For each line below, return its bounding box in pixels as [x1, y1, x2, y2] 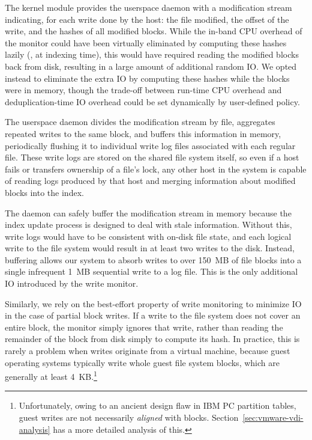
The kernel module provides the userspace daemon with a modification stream [5, 1, 292, 13]
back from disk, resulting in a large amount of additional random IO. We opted [5, 60, 297, 72]
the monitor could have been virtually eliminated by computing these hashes [5, 36, 287, 49]
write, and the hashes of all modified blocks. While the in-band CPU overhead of [5, 25, 302, 37]
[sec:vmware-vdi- [242, 411, 304, 424]
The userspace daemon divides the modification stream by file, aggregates [5, 115, 275, 128]
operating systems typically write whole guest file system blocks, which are [5, 356, 280, 368]
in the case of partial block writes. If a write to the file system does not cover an [5, 309, 301, 322]
